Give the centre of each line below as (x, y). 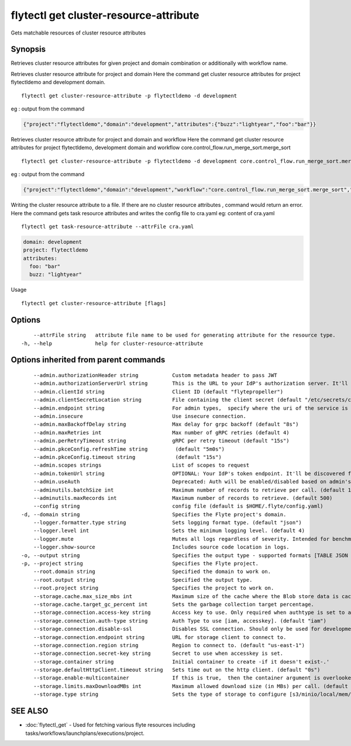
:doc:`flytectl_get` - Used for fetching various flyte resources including (110, 725)
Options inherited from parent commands (88, 360)
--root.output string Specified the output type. (143, 580)
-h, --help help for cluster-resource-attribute (112, 343)
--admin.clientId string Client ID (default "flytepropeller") (158, 391)
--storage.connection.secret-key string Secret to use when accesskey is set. (158, 654)
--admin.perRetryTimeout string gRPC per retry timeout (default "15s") (161, 441)
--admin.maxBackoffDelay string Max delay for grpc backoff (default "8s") (166, 424)
